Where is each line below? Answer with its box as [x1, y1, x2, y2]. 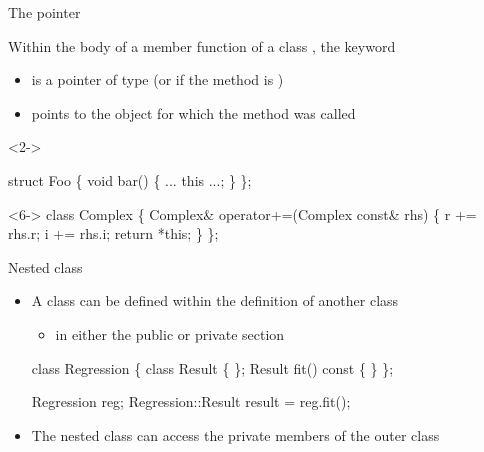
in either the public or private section [55, 323, 285, 344]
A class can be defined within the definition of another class [31, 290, 399, 311]
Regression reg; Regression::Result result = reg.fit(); [31, 391, 351, 412]
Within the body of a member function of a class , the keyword [8, 35, 396, 56]
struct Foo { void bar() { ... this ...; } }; [8, 169, 252, 190]
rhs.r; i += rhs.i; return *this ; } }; [8, 223, 219, 244]
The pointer [8, 2, 81, 22]
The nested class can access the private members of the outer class [31, 424, 440, 445]
